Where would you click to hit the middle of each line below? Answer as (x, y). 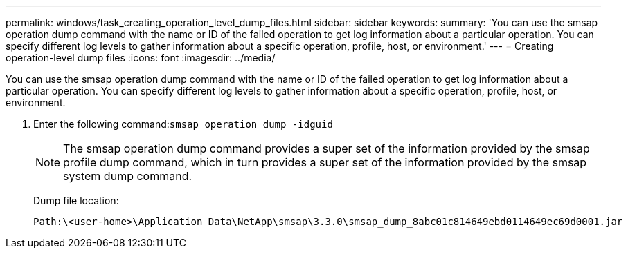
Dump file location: (76, 201)
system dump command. (128, 176)
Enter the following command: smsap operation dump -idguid (183, 124)
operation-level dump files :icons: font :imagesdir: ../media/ (141, 58)
